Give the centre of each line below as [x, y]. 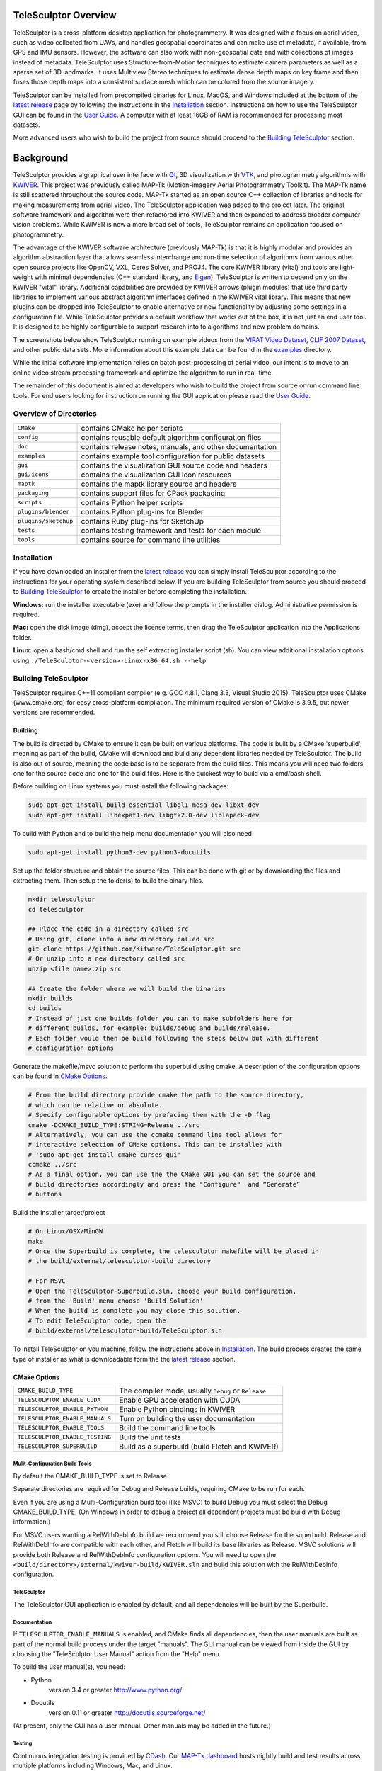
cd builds [45, 1008]
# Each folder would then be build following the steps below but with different [174, 1038]
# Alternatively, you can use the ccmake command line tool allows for [155, 1135]
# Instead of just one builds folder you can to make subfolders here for [161, 1018]
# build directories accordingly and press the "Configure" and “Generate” [164, 1184]
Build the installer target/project [59, 1213]
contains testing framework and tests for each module [171, 530]
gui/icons [33, 475]
